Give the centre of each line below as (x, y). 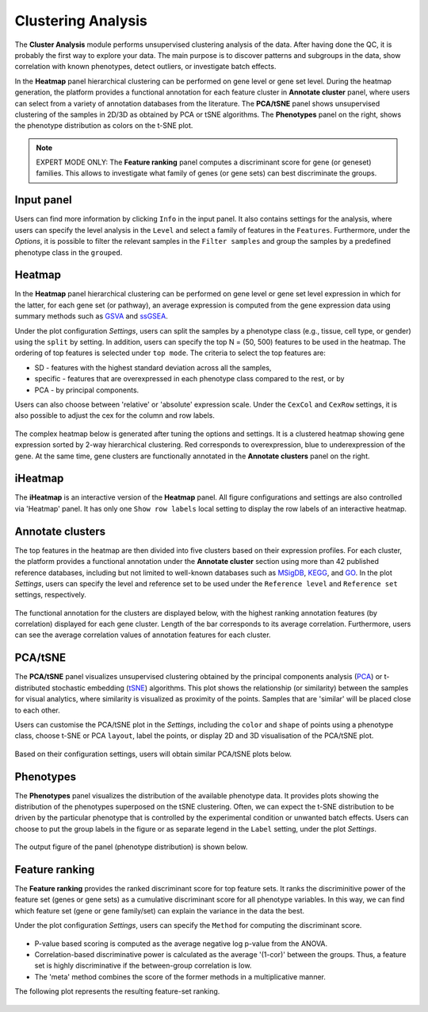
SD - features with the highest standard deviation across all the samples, (153, 367)
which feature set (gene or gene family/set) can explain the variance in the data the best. (160, 910)
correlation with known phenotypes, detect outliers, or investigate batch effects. (145, 67)
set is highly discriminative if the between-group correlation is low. (143, 966)
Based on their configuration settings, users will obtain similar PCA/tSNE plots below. (153, 754)
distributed (32, 688)
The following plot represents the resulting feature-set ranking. (117, 991)
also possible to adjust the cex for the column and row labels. (115, 415)
